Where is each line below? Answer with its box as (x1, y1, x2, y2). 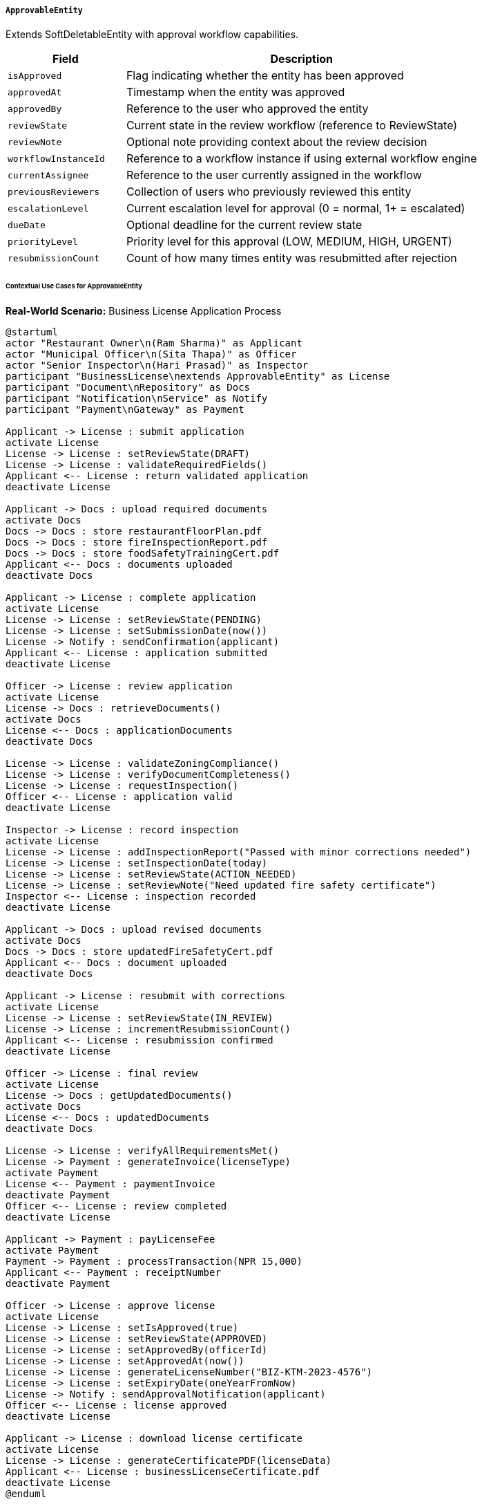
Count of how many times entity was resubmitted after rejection (126, 251, 457, 266)
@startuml (6, 326, 58, 338)
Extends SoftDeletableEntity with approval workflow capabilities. (6, 28, 299, 41)
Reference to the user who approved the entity (126, 102, 369, 116)
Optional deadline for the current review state (126, 218, 363, 232)
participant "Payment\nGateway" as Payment (6, 404, 244, 416)
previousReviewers (8, 186, 100, 197)
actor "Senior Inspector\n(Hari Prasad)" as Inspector (6, 360, 309, 371)
